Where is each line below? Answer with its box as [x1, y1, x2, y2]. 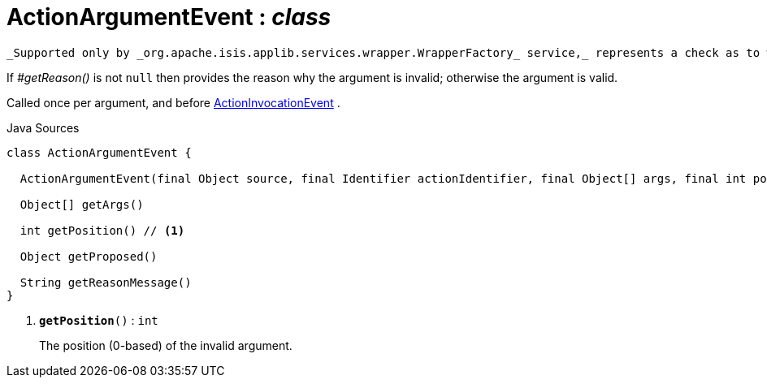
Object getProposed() [19, 249, 158, 263]
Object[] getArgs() [19, 197, 144, 211]
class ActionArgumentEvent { [6, 145, 192, 159]
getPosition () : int [39, 313, 158, 327]
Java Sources [6, 120, 80, 135]
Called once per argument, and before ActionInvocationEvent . [6, 95, 340, 110]
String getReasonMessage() [19, 275, 192, 289]
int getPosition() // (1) [19, 223, 185, 237]
